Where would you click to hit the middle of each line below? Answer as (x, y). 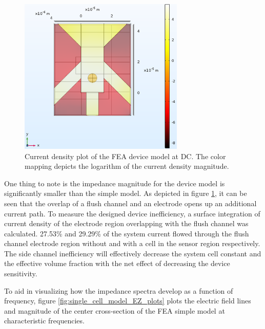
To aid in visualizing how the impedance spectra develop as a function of (119, 290)
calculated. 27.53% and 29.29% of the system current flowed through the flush (127, 233)
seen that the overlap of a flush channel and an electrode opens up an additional (130, 203)
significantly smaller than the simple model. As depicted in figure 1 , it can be (126, 193)
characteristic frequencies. (44, 321)
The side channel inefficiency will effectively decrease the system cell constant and (133, 253)
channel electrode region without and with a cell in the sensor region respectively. (132, 243)
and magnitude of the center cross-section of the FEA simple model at (115, 310)
